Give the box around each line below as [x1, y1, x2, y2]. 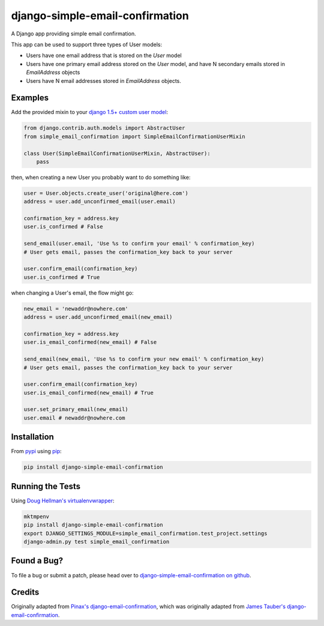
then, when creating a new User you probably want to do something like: [11, 173, 191, 181]
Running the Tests [11, 481, 81, 492]
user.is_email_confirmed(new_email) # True [23, 389, 154, 396]
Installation [11, 432, 54, 442]
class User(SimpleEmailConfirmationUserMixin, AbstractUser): [23, 150, 211, 157]
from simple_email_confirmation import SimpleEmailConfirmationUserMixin [23, 133, 245, 140]
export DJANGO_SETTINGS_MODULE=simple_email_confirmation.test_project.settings [23, 530, 268, 537]
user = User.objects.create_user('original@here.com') [23, 190, 188, 196]
